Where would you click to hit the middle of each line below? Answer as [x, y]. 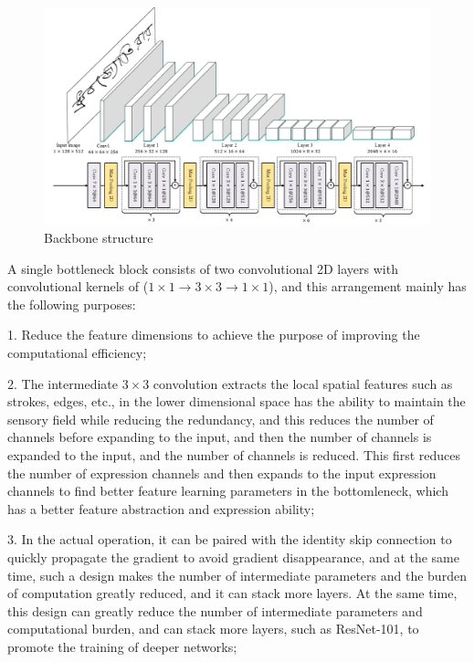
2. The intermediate [63, 383]
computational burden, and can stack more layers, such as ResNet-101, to [213, 629]
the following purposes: [72, 304]
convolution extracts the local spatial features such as [303, 383]
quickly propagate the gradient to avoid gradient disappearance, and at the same [233, 557]
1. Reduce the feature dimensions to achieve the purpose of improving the [214, 335]
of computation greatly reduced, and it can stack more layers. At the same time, [232, 593]
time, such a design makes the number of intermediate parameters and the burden [237, 575]
